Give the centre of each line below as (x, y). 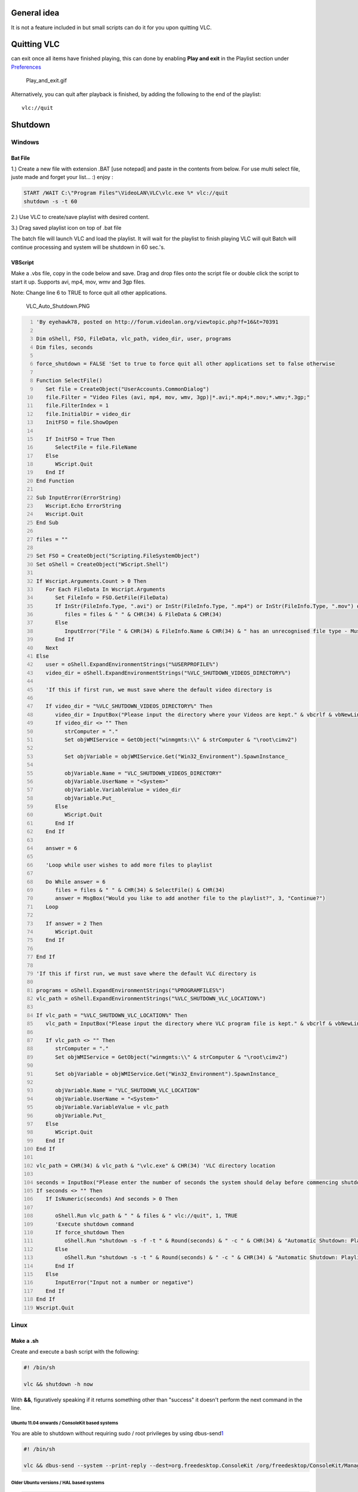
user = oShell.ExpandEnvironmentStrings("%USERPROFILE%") (132, 665)
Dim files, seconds (65, 347)
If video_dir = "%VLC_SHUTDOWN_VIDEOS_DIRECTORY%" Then (129, 706)
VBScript (22, 262)
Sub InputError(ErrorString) (79, 497)
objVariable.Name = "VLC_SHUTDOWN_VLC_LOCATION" (127, 1090)
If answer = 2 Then (74, 923)
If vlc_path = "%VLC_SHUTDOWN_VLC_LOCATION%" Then (112, 1015)
